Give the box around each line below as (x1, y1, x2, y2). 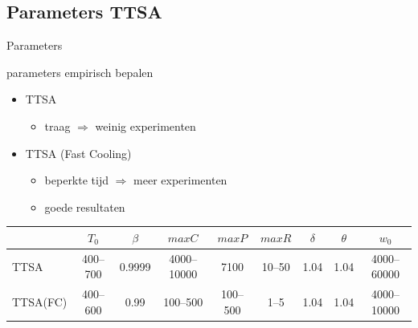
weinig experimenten (95, 117, 196, 134)
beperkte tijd (44, 172, 109, 188)
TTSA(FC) (12, 293, 68, 310)
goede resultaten (44, 198, 125, 215)
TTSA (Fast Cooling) (25, 144, 132, 161)
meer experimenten (133, 172, 227, 188)
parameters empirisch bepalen (6, 63, 154, 80)
